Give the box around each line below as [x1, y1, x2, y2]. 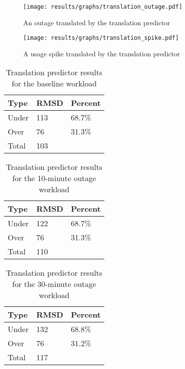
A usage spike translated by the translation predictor [23, 48, 180, 58]
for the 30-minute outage [12, 278, 96, 289]
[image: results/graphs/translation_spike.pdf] [23, 34, 179, 42]
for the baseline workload [12, 77, 97, 89]
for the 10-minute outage [12, 172, 96, 184]
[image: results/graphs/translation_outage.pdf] [23, 3, 183, 10]
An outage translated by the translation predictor [23, 17, 171, 27]
